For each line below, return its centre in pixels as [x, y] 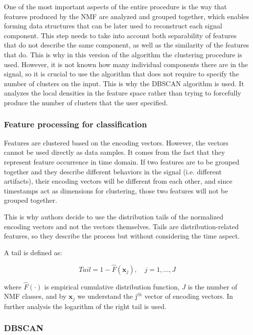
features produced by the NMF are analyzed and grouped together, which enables [126, 16]
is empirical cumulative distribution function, [112, 286]
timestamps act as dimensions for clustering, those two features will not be [116, 190]
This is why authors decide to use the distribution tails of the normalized [114, 216]
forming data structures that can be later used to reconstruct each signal [113, 26]
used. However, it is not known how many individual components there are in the [126, 64]
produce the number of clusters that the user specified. [86, 102]
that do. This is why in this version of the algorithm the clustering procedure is [123, 54]
